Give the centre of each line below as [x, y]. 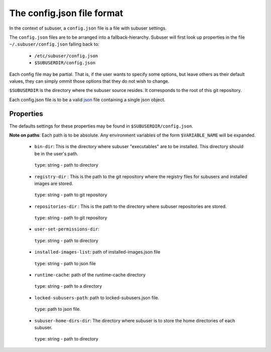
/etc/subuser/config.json [66, 56]
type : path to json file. [58, 309]
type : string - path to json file [65, 263]
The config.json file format [66, 13]
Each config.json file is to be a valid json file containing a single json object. [87, 99]
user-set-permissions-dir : [67, 229]
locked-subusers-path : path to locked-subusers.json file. [97, 298]
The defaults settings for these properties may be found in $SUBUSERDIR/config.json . [101, 126]
